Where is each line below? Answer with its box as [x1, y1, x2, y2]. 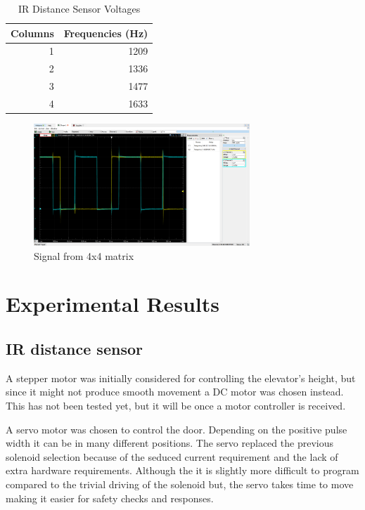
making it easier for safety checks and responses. [6, 490, 214, 505]
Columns [11, 25, 54, 40]
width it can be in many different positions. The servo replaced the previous [6, 436, 333, 450]
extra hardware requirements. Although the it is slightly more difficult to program [6, 463, 359, 478]
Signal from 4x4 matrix [34, 248, 134, 263]
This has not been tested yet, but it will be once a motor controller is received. [6, 398, 346, 412]
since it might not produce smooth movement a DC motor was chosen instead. [6, 384, 344, 399]
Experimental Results [6, 289, 219, 318]
